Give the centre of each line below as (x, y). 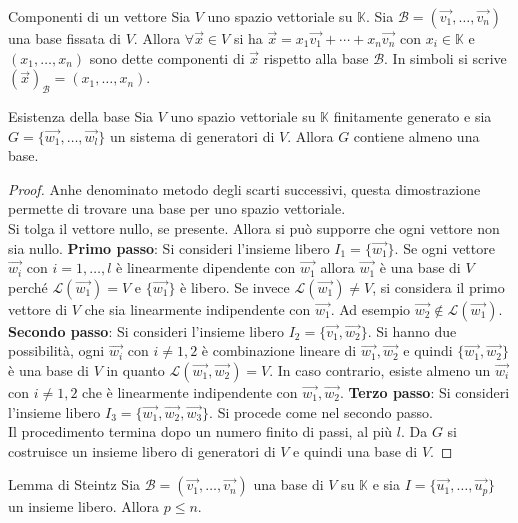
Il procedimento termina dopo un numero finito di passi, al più (200, 431)
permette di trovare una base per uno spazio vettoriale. (177, 208)
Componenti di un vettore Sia (99, 16)
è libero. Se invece (235, 286)
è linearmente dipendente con (206, 267)
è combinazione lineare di (279, 350)
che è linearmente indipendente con (190, 391)
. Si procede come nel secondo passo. (321, 411)
